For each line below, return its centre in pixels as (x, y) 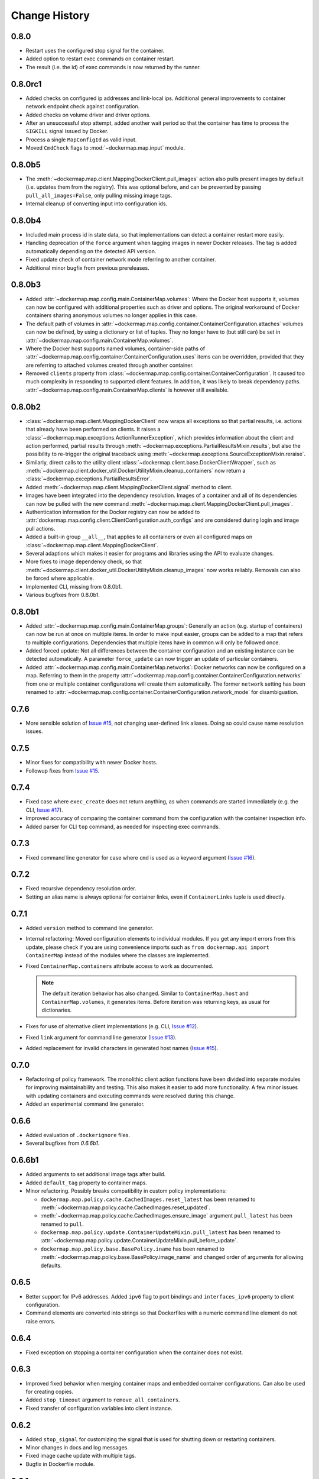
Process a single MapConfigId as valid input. (81, 140)
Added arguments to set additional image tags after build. (96, 1174)
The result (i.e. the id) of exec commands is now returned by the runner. (113, 67)
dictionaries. (57, 1010)
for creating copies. (50, 1391)
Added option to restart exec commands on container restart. (100, 59)
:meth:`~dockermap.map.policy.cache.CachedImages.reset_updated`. (126, 1207)
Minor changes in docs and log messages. (77, 1447)
